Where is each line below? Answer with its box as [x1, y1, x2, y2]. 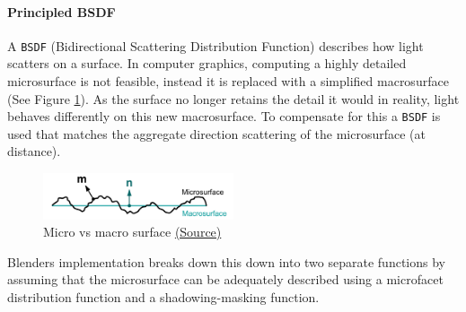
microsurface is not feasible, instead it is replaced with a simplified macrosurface [7, 72, 449, 91]
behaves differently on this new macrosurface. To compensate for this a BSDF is [7, 107, 441, 126]
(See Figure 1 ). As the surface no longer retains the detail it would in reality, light [7, 89, 460, 108]
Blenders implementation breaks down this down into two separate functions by [7, 252, 445, 271]
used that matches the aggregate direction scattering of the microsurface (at [7, 124, 426, 143]
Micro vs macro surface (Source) [43, 222, 222, 241]
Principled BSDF [7, 2, 116, 21]
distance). [7, 142, 61, 160]
